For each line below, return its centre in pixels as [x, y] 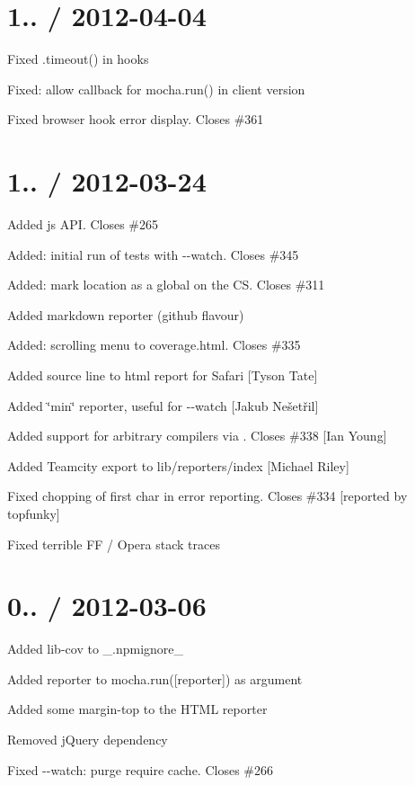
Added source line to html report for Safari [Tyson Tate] [163, 375]
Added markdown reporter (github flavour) [126, 314]
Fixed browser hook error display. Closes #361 [136, 119]
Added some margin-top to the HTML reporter [137, 709]
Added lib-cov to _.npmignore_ [96, 649]
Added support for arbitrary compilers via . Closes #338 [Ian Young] [197, 436]
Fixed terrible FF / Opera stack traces [114, 544]
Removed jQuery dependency [88, 740]
